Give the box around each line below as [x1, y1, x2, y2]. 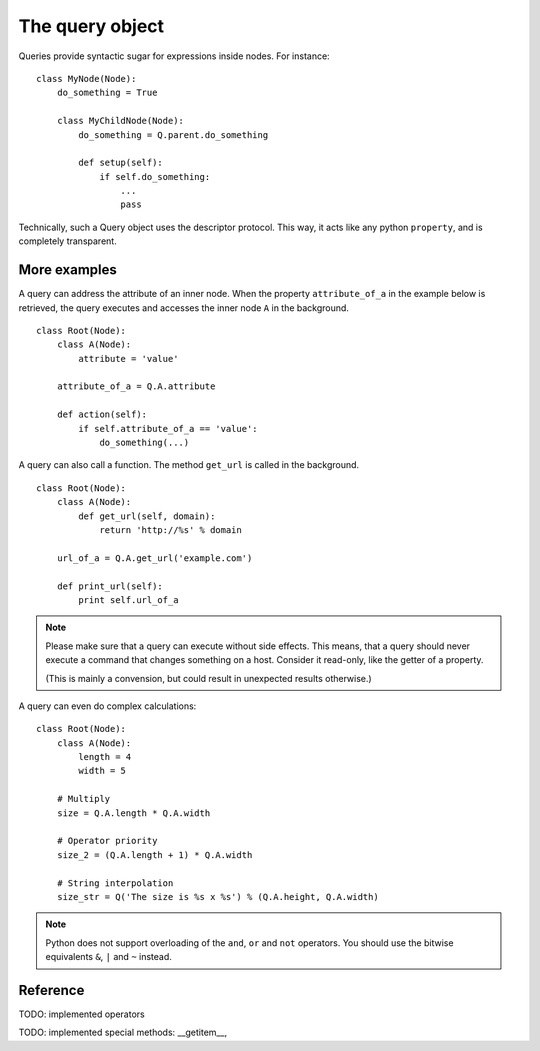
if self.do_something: [99, 171, 211, 182]
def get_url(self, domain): [78, 510, 216, 522]
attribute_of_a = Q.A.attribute [56, 381, 216, 392]
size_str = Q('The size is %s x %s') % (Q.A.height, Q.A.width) [56, 891, 379, 902]
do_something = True [56, 87, 158, 99]
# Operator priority [56, 835, 158, 847]
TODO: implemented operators [18, 1008, 145, 1020]
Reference [18, 981, 85, 999]
